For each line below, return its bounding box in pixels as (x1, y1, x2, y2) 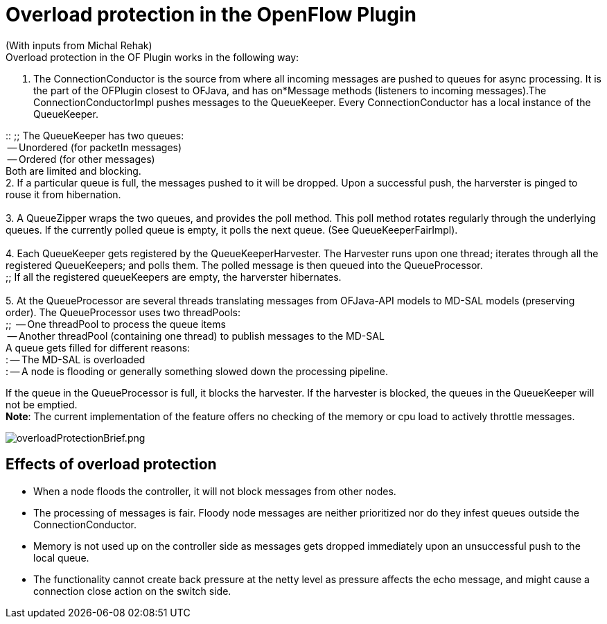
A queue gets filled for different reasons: (6, 341, 191, 354)
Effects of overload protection (6, 456, 217, 474)
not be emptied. (6, 398, 78, 410)
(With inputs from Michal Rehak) (6, 39, 152, 51)
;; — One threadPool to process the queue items (6, 318, 226, 330)
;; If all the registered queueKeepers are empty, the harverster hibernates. (6, 270, 342, 283)
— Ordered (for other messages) (7, 153, 155, 165)
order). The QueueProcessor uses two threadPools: (6, 306, 241, 318)
